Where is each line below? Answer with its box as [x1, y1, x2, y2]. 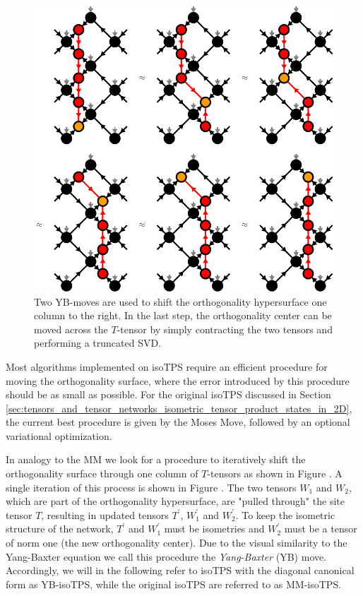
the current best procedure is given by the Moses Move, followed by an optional [6, 415, 350, 429]
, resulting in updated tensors [41, 507, 169, 522]
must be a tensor [284, 521, 357, 536]
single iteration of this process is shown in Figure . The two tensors [6, 479, 297, 494]
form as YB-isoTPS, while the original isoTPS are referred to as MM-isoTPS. [6, 576, 342, 591]
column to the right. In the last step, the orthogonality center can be [34, 308, 332, 323]
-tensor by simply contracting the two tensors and [117, 321, 333, 336]
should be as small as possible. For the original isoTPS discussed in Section [6, 387, 331, 402]
